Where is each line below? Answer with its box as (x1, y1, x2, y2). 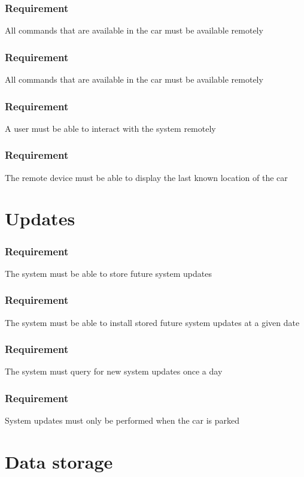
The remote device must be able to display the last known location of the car (5, 171, 288, 183)
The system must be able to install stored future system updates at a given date (5, 316, 300, 328)
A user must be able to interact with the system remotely (5, 122, 216, 134)
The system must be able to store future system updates (5, 267, 212, 279)
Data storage (5, 449, 113, 474)
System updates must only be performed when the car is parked (5, 414, 240, 427)
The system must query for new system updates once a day (5, 365, 223, 378)
